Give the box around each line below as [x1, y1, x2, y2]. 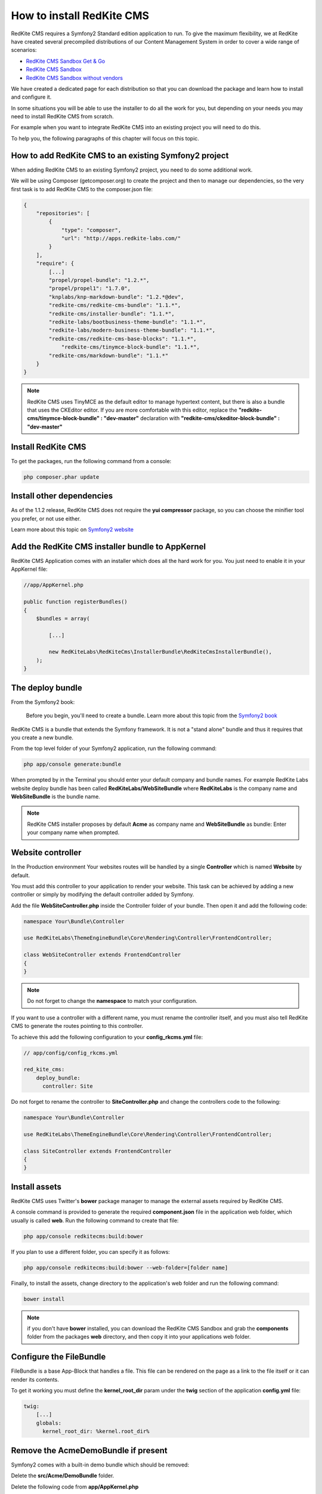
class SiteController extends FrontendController [23, 1147, 172, 1155]
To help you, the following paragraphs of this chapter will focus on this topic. [11, 134, 200, 142]
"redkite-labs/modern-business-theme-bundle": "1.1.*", [48, 327, 216, 334]
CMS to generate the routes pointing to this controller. [11, 1022, 143, 1030]
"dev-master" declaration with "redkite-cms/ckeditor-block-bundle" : [103, 415, 280, 422]
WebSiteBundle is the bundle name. [11, 793, 101, 800]
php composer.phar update [23, 473, 100, 480]
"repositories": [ [36, 210, 90, 216]
